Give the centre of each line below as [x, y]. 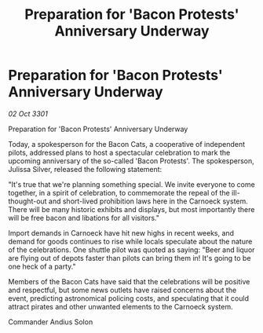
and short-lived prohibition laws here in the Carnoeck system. [148, 201]
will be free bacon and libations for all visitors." [84, 218]
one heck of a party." [42, 266]
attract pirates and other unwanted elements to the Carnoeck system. [121, 306]
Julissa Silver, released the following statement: [85, 169]
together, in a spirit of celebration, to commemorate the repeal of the [119, 192]
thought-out [27, 201]
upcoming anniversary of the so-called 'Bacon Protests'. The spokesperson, [131, 161]
